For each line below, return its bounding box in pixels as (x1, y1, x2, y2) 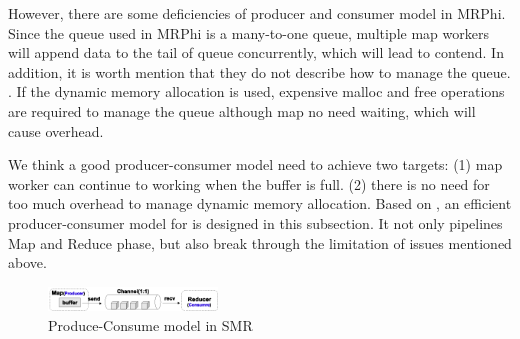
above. (8, 252, 47, 273)
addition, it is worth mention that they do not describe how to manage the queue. (8, 61, 511, 82)
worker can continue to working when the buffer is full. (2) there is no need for (8, 173, 490, 194)
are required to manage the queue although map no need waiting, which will (8, 100, 476, 121)
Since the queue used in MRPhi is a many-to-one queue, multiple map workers (8, 22, 489, 43)
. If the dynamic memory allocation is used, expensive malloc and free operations (8, 81, 505, 102)
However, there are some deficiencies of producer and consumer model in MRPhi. (8, 3, 506, 23)
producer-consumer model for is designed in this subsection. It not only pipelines (8, 212, 503, 233)
